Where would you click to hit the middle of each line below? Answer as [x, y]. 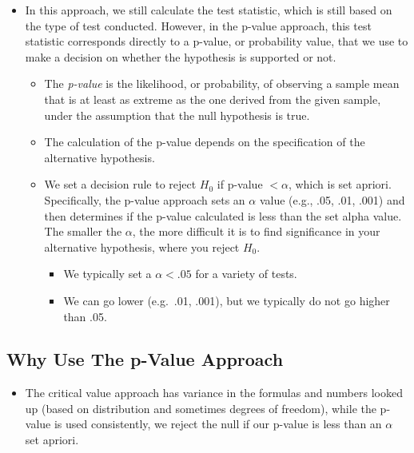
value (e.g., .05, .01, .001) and [332, 199]
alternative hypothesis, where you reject [142, 246]
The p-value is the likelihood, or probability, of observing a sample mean [222, 83]
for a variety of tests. [246, 274]
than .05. [85, 316]
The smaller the [83, 231]
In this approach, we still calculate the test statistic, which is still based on [209, 10]
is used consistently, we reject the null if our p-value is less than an [218, 424]
